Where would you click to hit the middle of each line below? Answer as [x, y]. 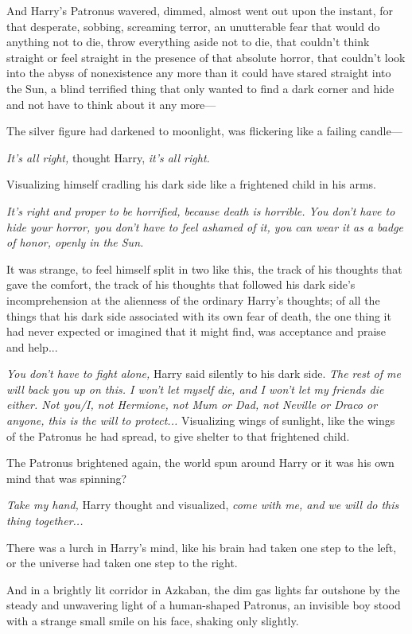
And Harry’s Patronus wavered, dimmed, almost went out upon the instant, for [200, 10]
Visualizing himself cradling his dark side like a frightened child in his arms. [191, 184]
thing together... [45, 521]
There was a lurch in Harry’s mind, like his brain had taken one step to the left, [202, 547]
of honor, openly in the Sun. [75, 242]
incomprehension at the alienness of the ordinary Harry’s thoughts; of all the [193, 299]
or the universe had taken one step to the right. [122, 563]
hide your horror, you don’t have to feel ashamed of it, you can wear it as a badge [205, 226]
